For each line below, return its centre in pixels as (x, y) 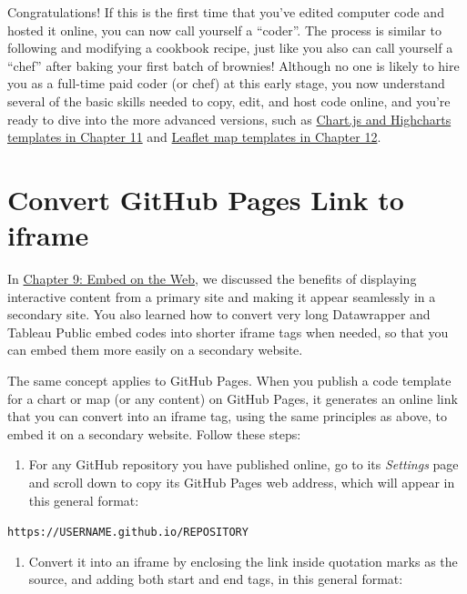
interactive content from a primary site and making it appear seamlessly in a (222, 296)
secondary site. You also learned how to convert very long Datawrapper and (219, 314)
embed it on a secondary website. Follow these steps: (154, 433)
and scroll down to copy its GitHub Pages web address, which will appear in (242, 482)
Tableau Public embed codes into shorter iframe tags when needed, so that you (228, 332)
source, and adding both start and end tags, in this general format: (216, 579)
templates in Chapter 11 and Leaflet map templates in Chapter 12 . (194, 137)
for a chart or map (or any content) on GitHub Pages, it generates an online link (233, 398)
